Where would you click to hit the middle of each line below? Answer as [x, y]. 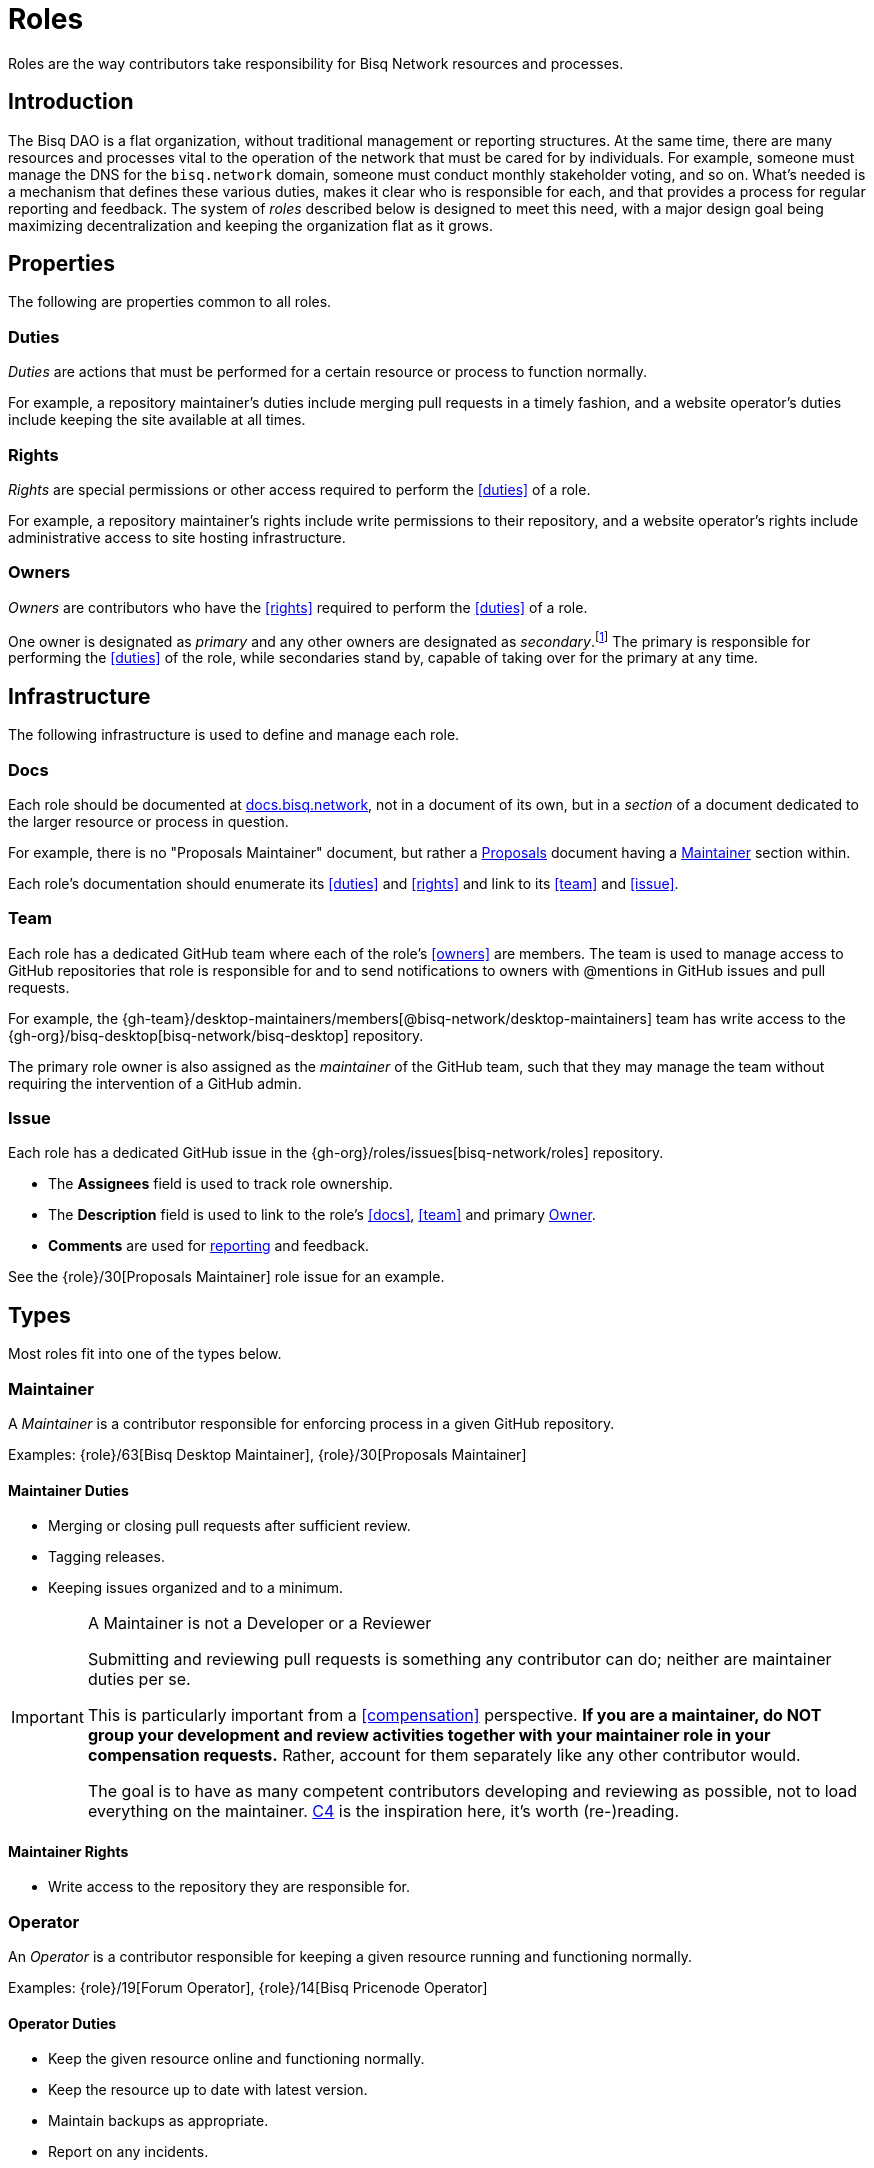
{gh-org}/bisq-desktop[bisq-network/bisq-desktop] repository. [216, 1035]
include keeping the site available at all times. [157, 420]
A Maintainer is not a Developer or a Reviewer [259, 1623]
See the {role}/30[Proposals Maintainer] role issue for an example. [226, 1277]
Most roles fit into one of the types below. [145, 1354]
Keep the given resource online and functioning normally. [236, 2059]
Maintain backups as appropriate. [158, 2121]
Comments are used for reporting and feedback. [209, 1246]
